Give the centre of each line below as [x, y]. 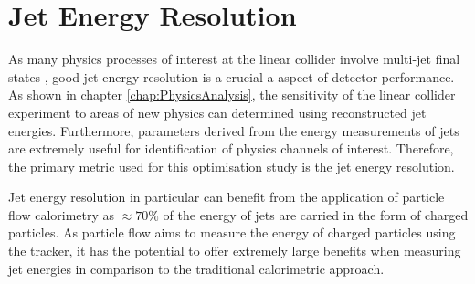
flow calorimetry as [62, 214]
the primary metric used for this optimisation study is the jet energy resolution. [232, 166]
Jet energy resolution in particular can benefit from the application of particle [227, 197]
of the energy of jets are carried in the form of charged [316, 214]
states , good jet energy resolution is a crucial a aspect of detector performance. [232, 76]
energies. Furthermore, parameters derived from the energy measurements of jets [234, 130]
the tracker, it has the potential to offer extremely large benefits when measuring [235, 251]
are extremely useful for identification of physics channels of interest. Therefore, [231, 148]
